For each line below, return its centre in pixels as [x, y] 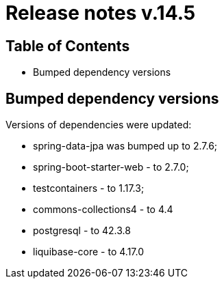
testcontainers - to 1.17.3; [89, 188]
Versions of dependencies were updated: [99, 125]
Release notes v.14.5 [101, 13]
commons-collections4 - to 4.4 [103, 210]
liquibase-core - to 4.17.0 [89, 252]
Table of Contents [68, 46]
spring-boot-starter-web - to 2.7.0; [111, 167]
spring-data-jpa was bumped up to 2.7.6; [125, 146]
